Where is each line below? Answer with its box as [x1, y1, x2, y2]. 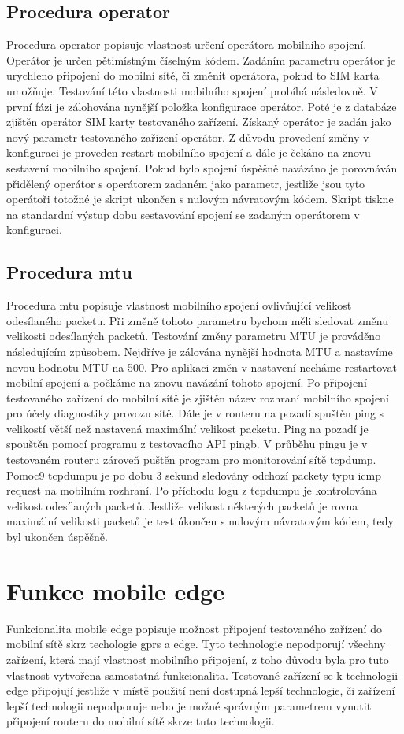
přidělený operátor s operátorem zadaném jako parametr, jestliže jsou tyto [6, 175, 365, 191]
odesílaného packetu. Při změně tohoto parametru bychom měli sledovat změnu [6, 312, 388, 328]
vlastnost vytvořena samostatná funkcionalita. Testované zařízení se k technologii [6, 666, 398, 683]
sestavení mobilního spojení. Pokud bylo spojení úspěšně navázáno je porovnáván [6, 159, 398, 176]
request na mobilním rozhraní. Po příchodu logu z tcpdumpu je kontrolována [6, 482, 377, 499]
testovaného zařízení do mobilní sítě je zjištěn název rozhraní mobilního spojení [6, 389, 389, 406]
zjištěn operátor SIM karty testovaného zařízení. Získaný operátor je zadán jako [6, 113, 391, 130]
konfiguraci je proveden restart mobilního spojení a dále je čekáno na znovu [6, 144, 371, 161]
